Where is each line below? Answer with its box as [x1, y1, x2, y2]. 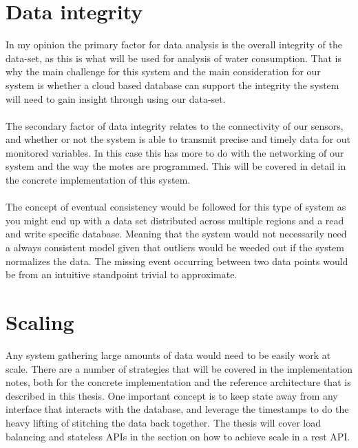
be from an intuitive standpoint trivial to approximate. [6, 267, 238, 282]
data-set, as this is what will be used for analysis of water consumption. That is [6, 50, 342, 65]
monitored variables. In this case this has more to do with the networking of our [6, 145, 344, 159]
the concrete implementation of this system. [6, 173, 191, 187]
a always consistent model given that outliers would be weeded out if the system [6, 240, 345, 255]
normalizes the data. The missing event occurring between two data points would [6, 253, 348, 268]
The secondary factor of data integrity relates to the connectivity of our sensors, [6, 118, 344, 133]
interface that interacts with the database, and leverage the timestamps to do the [6, 402, 349, 416]
